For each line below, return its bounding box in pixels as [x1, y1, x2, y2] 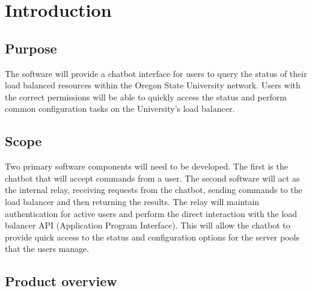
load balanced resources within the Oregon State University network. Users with [5, 79, 301, 91]
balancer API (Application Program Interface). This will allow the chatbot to [5, 219, 290, 231]
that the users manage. [5, 242, 90, 255]
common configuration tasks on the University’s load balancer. [5, 102, 235, 115]
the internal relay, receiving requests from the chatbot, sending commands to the [5, 183, 302, 196]
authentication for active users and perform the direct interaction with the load [5, 207, 298, 219]
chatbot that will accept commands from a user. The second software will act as [5, 171, 300, 184]
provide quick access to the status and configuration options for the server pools [5, 230, 299, 243]
